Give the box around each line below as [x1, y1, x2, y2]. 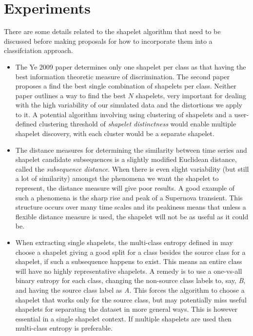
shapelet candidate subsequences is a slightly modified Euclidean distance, [15, 154, 237, 164]
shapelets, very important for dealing [136, 90, 246, 100]
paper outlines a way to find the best [15, 90, 126, 100]
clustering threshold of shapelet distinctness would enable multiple [39, 119, 236, 129]
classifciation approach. [4, 45, 73, 55]
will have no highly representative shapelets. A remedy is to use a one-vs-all [15, 265, 242, 276]
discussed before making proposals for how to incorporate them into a [4, 35, 213, 46]
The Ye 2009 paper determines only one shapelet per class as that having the [15, 61, 246, 71]
